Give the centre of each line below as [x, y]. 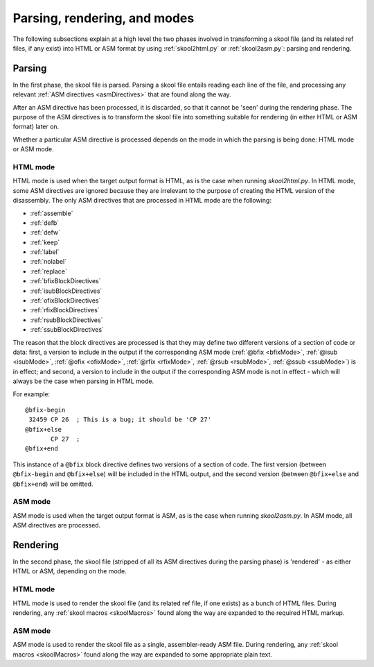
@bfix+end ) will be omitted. [53, 484]
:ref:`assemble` [52, 213]
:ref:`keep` [45, 242]
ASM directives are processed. [57, 525]
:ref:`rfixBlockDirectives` [65, 310]
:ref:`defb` [44, 223]
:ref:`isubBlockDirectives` [66, 291]
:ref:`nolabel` [48, 262]
